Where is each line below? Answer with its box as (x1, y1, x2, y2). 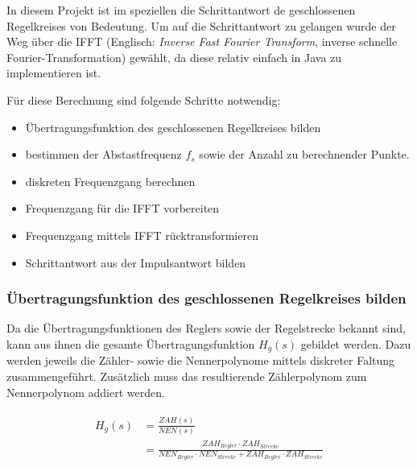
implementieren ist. (6, 64, 101, 81)
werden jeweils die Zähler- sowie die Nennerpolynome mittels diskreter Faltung (6, 352, 395, 369)
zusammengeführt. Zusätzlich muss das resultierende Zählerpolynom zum (6, 367, 367, 384)
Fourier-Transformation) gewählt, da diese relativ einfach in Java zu (6, 48, 342, 65)
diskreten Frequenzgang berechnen (25, 172, 196, 189)
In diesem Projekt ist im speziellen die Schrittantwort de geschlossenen (6, 2, 356, 18)
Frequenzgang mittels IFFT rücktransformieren (25, 226, 258, 243)
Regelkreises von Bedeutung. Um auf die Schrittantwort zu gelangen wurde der (6, 17, 396, 34)
